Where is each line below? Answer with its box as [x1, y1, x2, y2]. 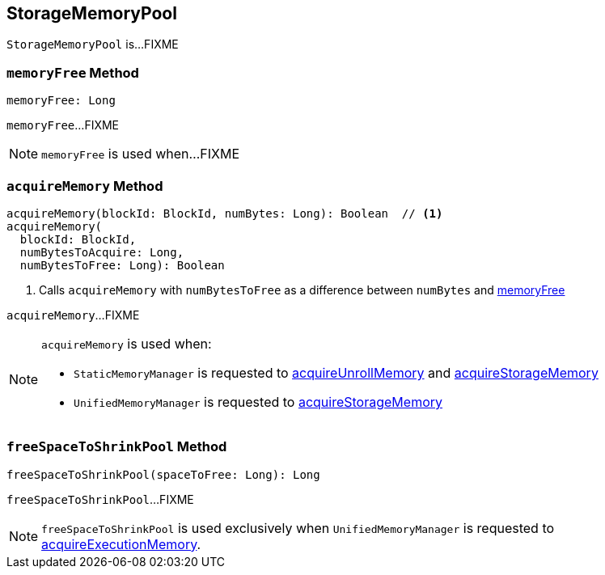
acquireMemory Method [6, 177, 163, 194]
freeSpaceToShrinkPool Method [6, 438, 227, 455]
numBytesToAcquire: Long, [19, 245, 184, 259]
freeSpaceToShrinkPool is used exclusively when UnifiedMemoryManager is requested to [41, 519, 555, 536]
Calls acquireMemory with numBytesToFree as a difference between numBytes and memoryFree [39, 282, 565, 297]
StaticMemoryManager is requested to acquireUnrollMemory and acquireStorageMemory [74, 364, 599, 381]
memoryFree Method [6, 64, 139, 81]
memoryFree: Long [6, 94, 116, 108]
